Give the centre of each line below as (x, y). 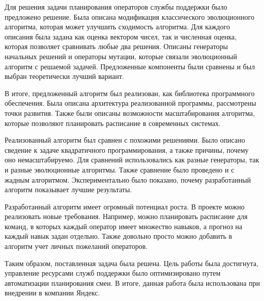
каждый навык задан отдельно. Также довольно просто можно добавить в (118, 236)
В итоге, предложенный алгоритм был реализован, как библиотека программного (130, 93)
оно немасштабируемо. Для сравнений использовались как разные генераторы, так (132, 160)
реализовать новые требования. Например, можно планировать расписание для (126, 216)
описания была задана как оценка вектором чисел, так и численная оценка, (121, 36)
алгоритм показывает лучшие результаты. (68, 189)
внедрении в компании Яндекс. (52, 293)
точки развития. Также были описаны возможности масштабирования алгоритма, (130, 113)
